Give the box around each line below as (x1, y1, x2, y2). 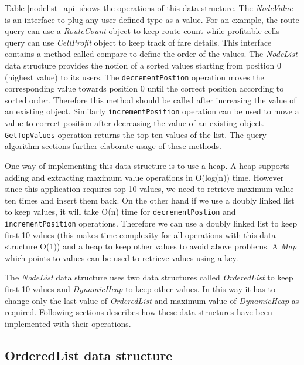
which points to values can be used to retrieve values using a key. (5, 251, 238, 263)
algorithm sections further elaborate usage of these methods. (5, 140, 221, 152)
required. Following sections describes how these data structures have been (5, 306, 272, 318)
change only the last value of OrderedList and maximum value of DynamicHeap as (5, 294, 299, 306)
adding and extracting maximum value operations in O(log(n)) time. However (5, 171, 284, 183)
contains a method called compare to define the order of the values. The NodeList (5, 48, 298, 60)
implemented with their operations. (5, 317, 131, 329)
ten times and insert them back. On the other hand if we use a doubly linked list (5, 194, 295, 206)
